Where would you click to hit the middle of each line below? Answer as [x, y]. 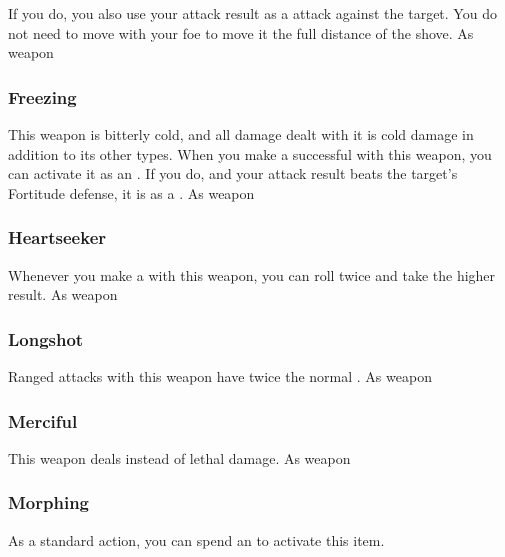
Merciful [43, 420]
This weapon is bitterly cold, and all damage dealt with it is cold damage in [241, 134]
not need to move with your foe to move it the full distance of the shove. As [241, 32]
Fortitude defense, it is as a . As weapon [131, 192]
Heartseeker [57, 237]
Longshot [46, 338]
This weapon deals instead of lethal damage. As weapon [179, 457]
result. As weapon [63, 294]
